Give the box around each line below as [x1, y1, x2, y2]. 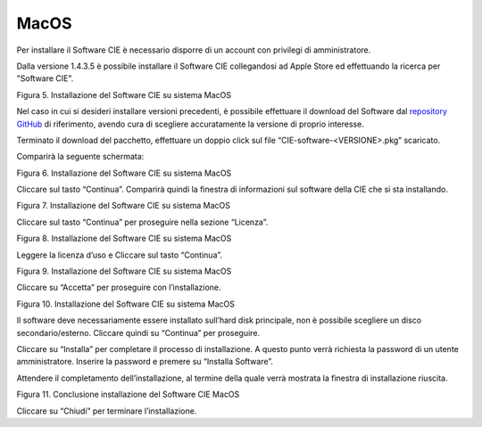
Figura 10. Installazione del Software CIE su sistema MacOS [16, 299, 236, 309]
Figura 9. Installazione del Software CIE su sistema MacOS [16, 266, 232, 276]
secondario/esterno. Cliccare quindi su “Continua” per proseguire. [16, 327, 261, 338]
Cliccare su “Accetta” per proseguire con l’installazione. [16, 282, 222, 293]
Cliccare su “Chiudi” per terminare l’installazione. [16, 406, 197, 416]
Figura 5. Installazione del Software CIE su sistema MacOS [16, 89, 232, 100]
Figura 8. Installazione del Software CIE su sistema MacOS [16, 233, 232, 244]
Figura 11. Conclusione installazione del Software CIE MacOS [16, 389, 240, 400]
